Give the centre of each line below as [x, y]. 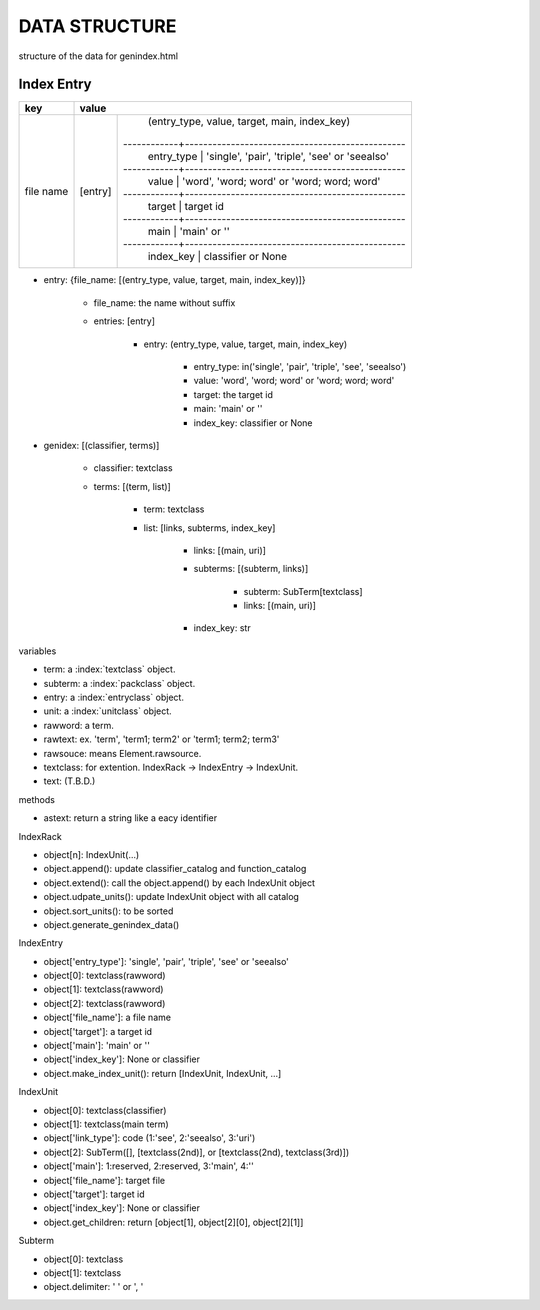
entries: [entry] [124, 321]
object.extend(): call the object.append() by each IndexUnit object [179, 882]
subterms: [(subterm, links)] [251, 569]
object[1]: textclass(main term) [106, 1124]
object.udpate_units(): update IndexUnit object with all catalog [171, 897]
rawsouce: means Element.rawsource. [122, 753]
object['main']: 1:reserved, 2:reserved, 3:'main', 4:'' [148, 1166]
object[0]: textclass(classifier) [105, 1110]
